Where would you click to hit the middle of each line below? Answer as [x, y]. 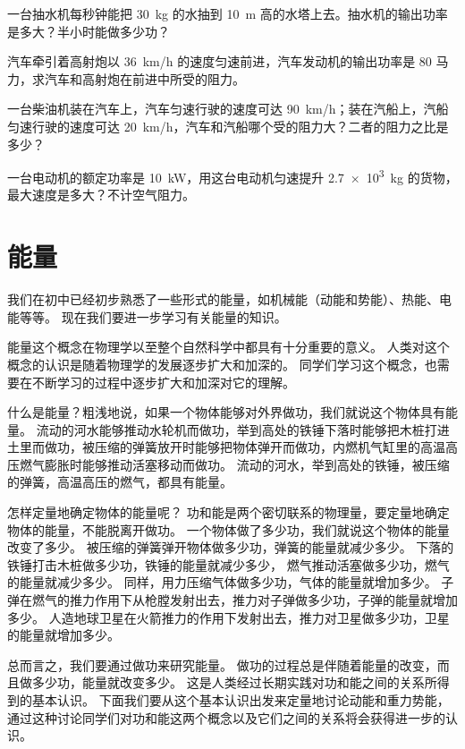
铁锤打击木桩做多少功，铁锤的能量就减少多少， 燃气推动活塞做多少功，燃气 [228, 564]
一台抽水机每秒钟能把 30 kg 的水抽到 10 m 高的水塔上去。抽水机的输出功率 [228, 13]
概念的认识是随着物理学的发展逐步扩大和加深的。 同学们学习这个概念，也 [222, 364]
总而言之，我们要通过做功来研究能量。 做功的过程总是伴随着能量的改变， [222, 664]
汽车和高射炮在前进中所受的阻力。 [144, 78]
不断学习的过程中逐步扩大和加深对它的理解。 [163, 382]
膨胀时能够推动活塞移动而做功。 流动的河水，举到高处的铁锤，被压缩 [247, 464]
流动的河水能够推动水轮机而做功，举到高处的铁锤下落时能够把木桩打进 [243, 429]
